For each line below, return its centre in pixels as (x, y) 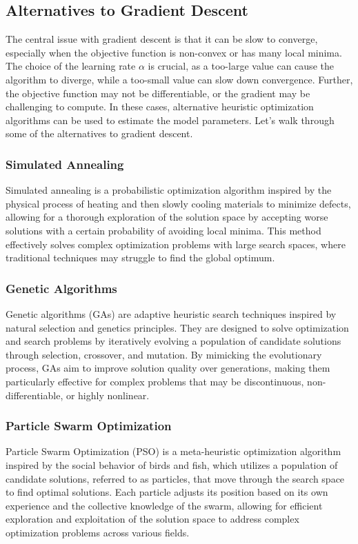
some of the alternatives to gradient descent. (99, 133)
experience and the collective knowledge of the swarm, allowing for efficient (164, 505)
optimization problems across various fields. (98, 532)
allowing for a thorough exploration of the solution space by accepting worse (167, 217)
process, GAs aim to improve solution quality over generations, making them (168, 368)
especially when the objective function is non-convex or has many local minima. (174, 52)
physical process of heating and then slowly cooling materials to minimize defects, (178, 203)
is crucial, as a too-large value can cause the (241, 66)
